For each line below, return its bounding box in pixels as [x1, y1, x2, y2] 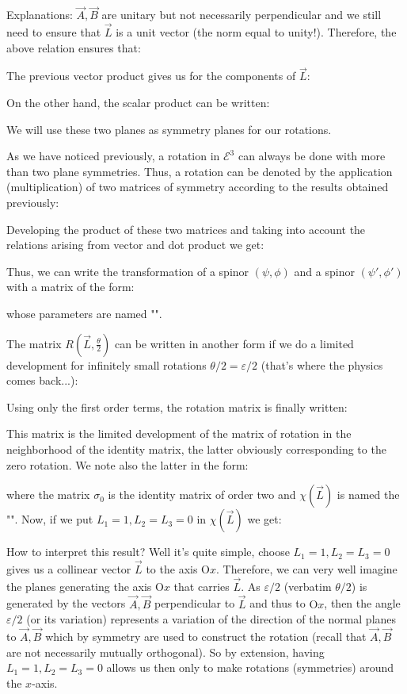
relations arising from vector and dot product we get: [6, 236, 264, 253]
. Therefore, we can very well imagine [216, 560, 397, 577]
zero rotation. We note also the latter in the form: [6, 456, 249, 473]
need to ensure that [6, 24, 101, 40]
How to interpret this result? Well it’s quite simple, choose [6, 543, 290, 560]
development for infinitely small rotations [6, 356, 207, 373]
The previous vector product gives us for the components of [6, 67, 296, 84]
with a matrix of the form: [6, 278, 135, 295]
